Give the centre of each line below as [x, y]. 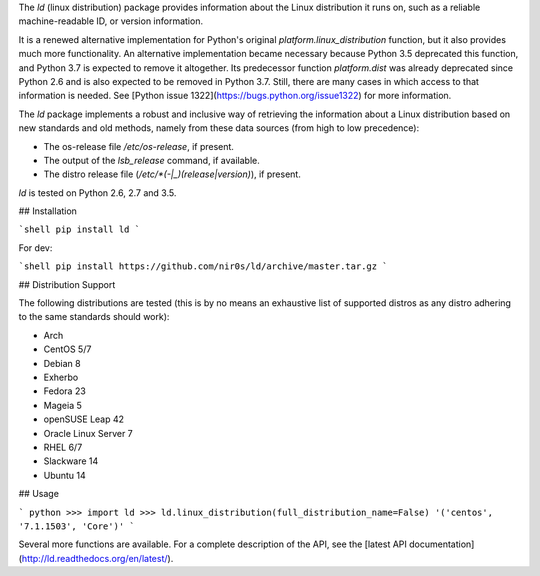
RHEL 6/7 [63, 447]
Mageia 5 [62, 405]
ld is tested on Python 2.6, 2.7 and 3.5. [97, 192]
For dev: [35, 247]
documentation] [441, 544]
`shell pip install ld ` [79, 229]
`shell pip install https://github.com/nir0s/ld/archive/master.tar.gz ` [203, 266]
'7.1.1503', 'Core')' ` [76, 526]
